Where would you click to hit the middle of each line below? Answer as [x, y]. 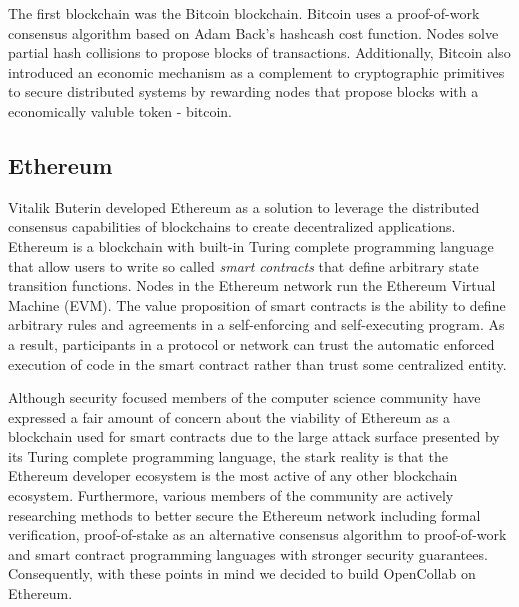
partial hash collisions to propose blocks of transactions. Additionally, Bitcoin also [259, 52]
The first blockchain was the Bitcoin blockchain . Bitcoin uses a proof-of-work [244, 13]
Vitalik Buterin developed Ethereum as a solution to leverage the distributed [244, 206]
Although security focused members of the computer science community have [244, 397]
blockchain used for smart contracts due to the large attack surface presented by [254, 436]
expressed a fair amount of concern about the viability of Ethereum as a [229, 416]
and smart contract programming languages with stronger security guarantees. [248, 553]
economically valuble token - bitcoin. [120, 110]
